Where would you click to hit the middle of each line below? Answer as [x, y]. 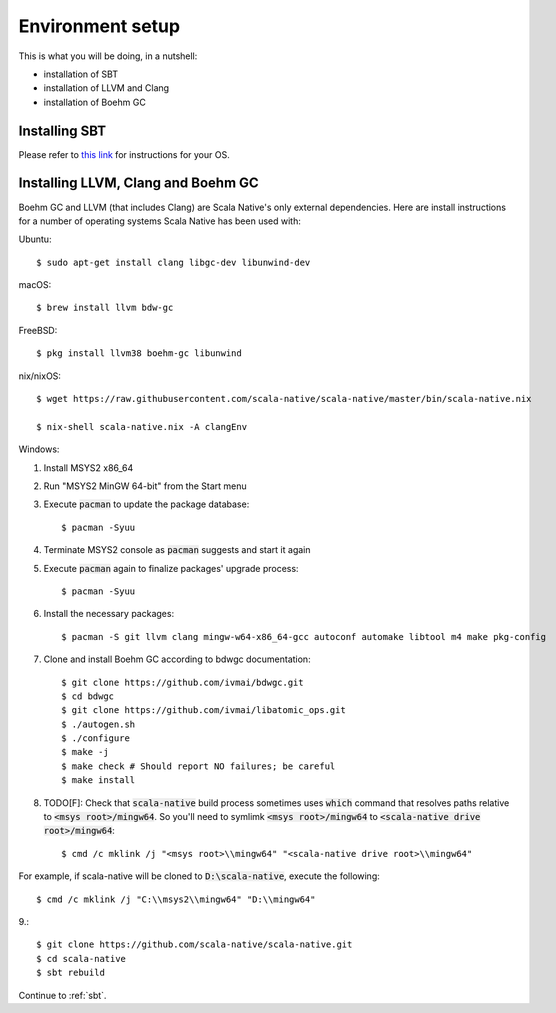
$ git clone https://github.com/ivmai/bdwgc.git [182, 682]
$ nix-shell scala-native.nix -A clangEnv [142, 426]
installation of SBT [81, 74]
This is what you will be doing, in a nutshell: [108, 56]
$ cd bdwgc [88, 696]
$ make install [98, 780]
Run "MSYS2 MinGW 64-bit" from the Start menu [145, 486]
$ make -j [85, 752]
